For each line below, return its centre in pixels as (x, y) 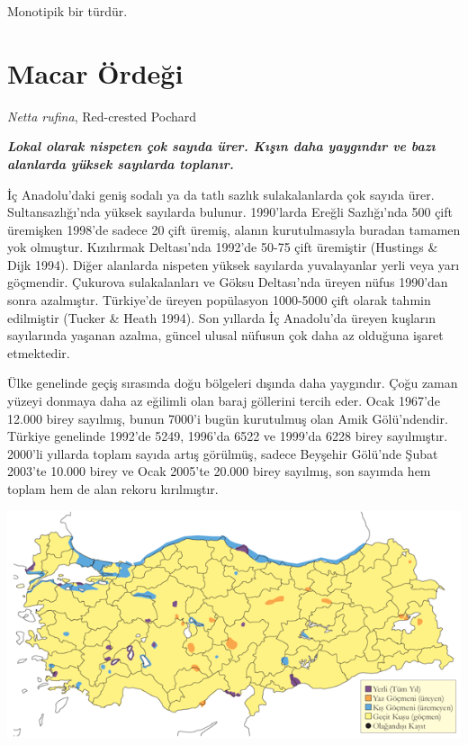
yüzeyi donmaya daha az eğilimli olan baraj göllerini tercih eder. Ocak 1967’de (224, 401)
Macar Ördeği (95, 72)
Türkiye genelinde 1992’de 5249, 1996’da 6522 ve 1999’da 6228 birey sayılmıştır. (228, 436)
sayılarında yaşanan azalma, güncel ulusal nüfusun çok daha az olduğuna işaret (225, 335)
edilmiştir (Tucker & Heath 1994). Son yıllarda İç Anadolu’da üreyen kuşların (222, 317)
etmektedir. (39, 352)
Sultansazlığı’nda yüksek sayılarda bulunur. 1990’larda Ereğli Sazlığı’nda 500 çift (230, 212)
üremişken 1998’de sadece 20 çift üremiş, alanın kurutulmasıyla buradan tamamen (234, 229)
